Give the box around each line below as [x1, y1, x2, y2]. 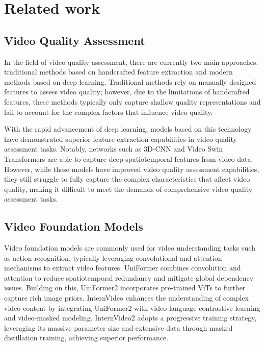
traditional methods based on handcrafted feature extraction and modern [4, 66, 233, 77]
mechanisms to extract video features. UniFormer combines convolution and [4, 262, 241, 273]
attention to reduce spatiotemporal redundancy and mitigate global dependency [4, 272, 254, 283]
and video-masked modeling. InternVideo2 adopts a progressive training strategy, [4, 312, 257, 323]
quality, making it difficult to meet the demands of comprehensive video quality [4, 183, 253, 194]
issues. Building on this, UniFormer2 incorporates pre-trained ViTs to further [4, 282, 246, 293]
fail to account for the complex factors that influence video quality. [4, 106, 213, 117]
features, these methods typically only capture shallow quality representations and [4, 96, 261, 107]
